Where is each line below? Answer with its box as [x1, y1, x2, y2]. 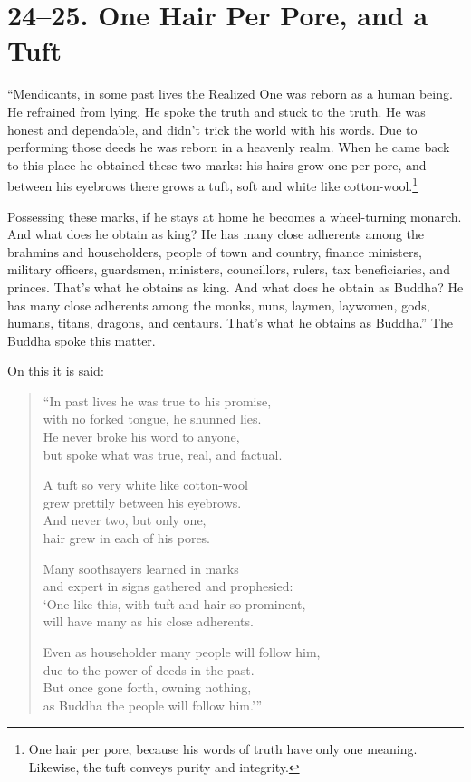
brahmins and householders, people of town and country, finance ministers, [7, 242, 422, 261]
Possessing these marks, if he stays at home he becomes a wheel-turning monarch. [7, 206, 462, 225]
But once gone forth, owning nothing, [43, 678, 252, 697]
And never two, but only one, [43, 510, 207, 529]
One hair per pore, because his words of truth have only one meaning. [28, 739, 418, 758]
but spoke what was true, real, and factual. [43, 444, 283, 463]
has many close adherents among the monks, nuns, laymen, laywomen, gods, [7, 295, 430, 314]
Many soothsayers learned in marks [43, 558, 239, 577]
